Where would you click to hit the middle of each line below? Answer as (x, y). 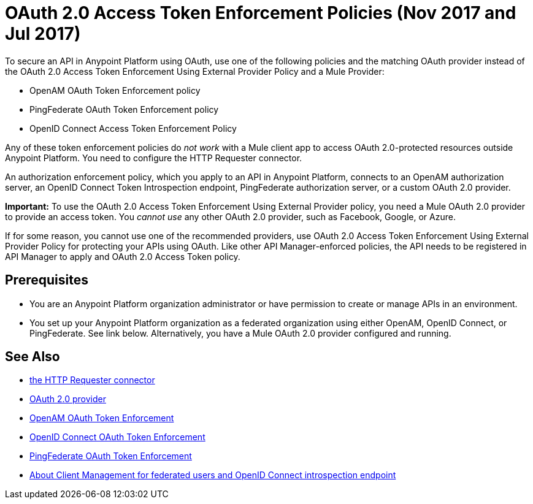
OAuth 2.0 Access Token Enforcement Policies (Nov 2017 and (261, 13)
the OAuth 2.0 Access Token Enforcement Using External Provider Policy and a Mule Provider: (195, 71)
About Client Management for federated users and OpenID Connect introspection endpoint (213, 475)
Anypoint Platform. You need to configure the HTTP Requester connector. (154, 158)
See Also (33, 357)
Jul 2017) (43, 34)
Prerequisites (47, 280)
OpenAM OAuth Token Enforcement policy (115, 90)
